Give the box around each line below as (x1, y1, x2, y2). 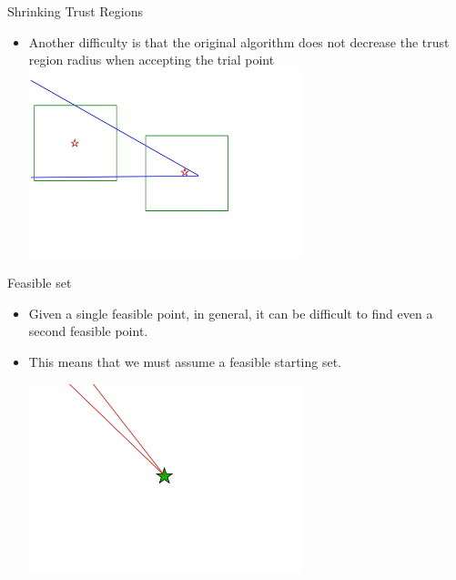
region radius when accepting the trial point (28, 50, 275, 69)
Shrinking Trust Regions (7, 2, 144, 20)
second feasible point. (28, 321, 148, 341)
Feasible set (7, 273, 72, 292)
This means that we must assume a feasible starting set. (28, 352, 341, 371)
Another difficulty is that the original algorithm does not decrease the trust (28, 32, 450, 51)
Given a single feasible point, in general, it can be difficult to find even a (28, 303, 433, 322)
